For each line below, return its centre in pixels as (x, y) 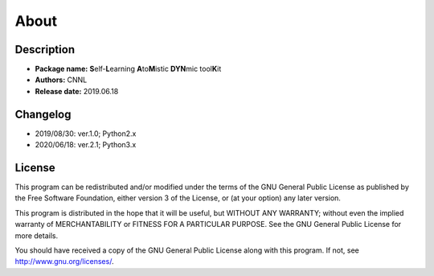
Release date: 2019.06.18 (77, 91)
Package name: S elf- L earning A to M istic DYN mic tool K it (128, 69)
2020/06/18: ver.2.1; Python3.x (86, 145)
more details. (37, 235)
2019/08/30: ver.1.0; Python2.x (86, 134)
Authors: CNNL (61, 80)
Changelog (43, 114)
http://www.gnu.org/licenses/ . (64, 262)
